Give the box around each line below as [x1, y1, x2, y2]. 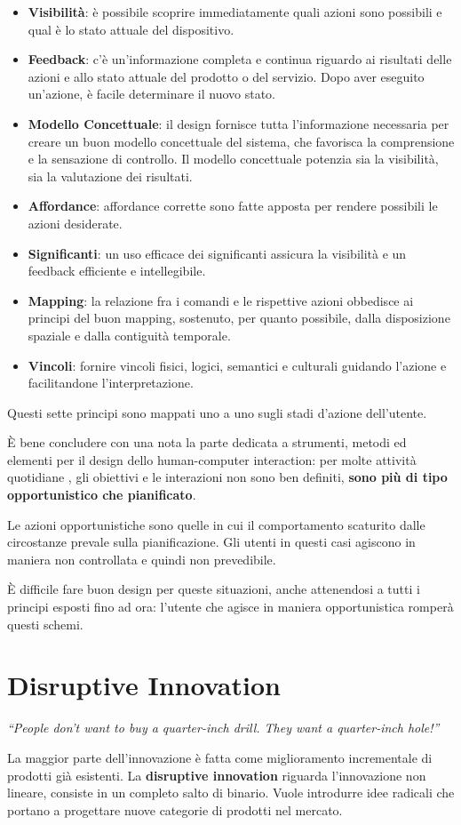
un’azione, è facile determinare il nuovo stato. [28, 84, 276, 103]
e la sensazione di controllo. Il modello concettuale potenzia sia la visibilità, [28, 149, 439, 168]
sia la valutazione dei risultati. [28, 166, 193, 185]
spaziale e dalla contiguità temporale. [28, 325, 231, 344]
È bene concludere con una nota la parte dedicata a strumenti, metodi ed [7, 433, 407, 452]
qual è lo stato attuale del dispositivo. [28, 20, 234, 38]
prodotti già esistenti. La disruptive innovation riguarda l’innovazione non [7, 765, 426, 784]
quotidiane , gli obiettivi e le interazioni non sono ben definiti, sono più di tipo [7, 468, 448, 486]
